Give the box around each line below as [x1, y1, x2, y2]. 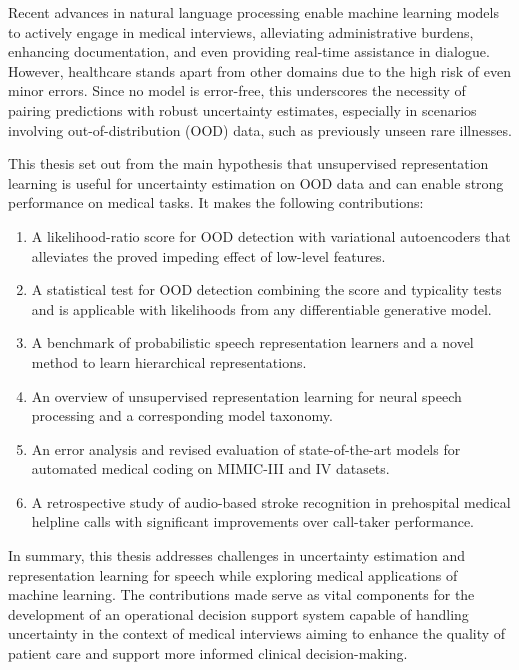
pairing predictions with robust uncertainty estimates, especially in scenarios [8, 99, 477, 120]
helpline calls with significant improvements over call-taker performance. [31, 511, 474, 532]
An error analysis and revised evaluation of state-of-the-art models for [31, 438, 461, 459]
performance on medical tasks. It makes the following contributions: [8, 192, 424, 213]
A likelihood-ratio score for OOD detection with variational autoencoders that [31, 225, 511, 246]
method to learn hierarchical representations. [31, 351, 307, 372]
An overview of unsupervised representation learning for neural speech [31, 385, 462, 406]
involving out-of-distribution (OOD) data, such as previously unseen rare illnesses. [8, 119, 512, 140]
